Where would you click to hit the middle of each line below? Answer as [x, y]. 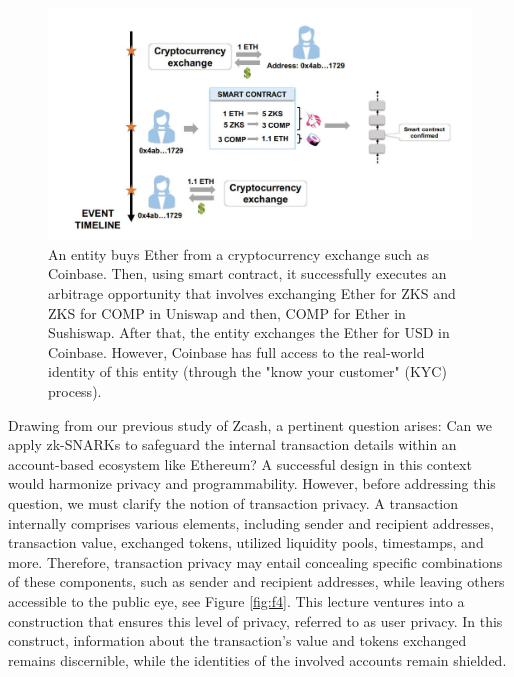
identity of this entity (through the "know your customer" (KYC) [247, 371]
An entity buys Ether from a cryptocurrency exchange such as [238, 253]
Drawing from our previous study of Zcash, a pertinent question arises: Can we [250, 424]
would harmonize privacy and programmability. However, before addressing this [252, 483]
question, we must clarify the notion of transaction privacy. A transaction [233, 503]
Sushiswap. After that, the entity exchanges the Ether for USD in [249, 332]
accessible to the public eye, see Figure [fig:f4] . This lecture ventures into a [236, 600]
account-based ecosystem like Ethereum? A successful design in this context [240, 463]
